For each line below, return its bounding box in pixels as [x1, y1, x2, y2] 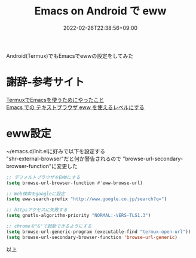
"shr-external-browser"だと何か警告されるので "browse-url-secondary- [6, 155, 183, 162]
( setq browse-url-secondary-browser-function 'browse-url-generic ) [6, 234, 178, 240]
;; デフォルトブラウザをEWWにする [6, 174, 81, 181]
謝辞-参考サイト [6, 76, 85, 89]
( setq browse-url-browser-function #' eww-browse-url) [6, 180, 143, 186]
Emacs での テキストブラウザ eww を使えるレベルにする [6, 104, 145, 111]
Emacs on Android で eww [34, 4, 167, 18]
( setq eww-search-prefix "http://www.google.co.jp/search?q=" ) [6, 196, 167, 202]
